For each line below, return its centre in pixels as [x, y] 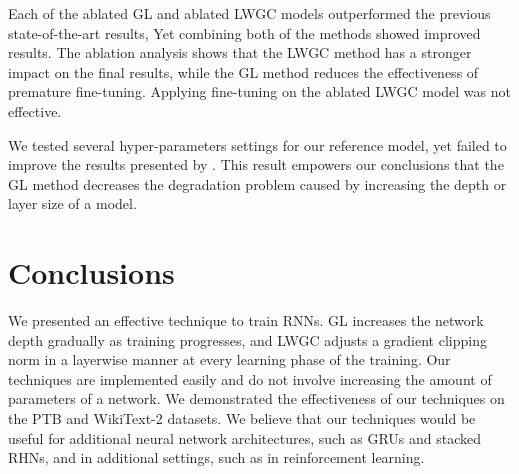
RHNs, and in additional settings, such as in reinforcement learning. [216, 457]
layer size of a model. [72, 203]
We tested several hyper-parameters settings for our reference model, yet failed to [257, 144]
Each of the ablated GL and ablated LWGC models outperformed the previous [249, 13]
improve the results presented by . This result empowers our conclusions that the [256, 164]
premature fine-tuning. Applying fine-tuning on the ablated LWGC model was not [259, 91]
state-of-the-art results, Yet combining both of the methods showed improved [244, 32]
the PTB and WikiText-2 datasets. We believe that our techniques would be [242, 418]
